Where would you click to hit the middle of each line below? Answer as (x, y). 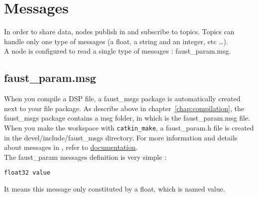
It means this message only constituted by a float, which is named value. (115, 188)
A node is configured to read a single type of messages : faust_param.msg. (118, 51)
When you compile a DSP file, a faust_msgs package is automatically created (122, 98)
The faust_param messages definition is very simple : (85, 157)
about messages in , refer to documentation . (71, 147)
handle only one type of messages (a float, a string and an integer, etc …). (116, 41)
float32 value (27, 173)
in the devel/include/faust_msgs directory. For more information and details (121, 137)
